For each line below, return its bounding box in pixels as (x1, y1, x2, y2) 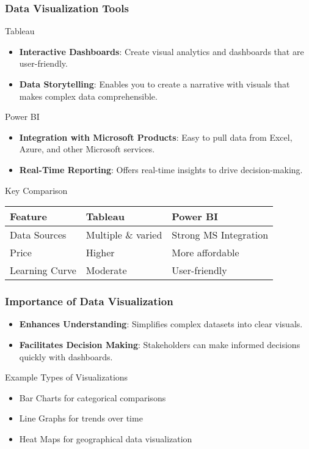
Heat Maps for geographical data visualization (19, 432, 192, 445)
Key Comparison (5, 184, 68, 196)
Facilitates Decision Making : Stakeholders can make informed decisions (19, 338, 300, 351)
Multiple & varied (85, 228, 162, 242)
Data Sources (10, 228, 67, 242)
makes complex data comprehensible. (19, 89, 158, 102)
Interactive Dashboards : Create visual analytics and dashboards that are (19, 45, 304, 58)
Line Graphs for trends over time (19, 412, 143, 425)
